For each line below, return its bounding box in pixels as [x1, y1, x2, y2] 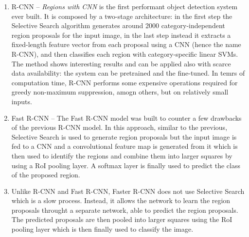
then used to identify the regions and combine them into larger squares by [11, 150, 232, 160]
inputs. [11, 96, 32, 106]
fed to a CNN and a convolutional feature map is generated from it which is [11, 141, 238, 151]
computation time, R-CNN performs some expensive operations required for [11, 77, 238, 87]
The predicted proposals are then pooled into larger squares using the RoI [11, 214, 232, 224]
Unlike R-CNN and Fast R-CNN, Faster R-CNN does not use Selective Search [11, 186, 245, 196]
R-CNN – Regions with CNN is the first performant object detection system [11, 1, 238, 11]
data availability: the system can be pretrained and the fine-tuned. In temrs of [11, 68, 245, 78]
